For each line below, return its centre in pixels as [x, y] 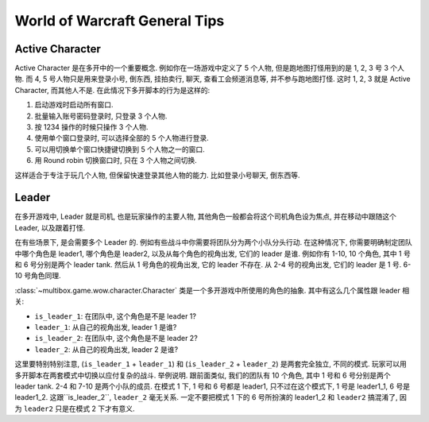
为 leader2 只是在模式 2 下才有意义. [75, 408]
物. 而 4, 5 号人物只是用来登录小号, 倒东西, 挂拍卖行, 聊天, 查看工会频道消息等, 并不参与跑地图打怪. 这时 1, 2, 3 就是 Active [213, 79]
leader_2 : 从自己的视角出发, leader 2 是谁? [106, 349]
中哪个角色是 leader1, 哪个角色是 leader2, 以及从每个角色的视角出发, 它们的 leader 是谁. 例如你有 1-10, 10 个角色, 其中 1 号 [213, 254]
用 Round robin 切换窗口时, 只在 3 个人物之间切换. [116, 161]
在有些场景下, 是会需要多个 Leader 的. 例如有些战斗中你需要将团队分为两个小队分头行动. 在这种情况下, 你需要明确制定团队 [213, 242]
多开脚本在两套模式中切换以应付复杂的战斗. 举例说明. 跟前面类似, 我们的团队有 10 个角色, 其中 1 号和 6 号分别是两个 [203, 375]
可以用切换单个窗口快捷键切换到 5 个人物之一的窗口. [120, 149]
